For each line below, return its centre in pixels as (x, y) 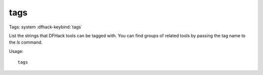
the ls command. (26, 42)
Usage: (16, 51)
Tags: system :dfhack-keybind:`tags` (46, 27)
